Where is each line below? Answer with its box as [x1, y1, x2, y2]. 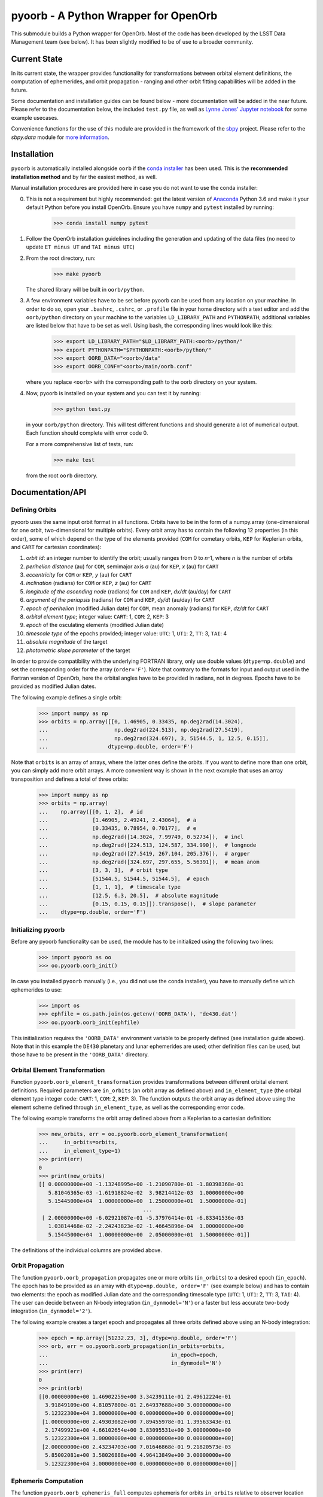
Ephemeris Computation [11, 1477, 84, 1485]
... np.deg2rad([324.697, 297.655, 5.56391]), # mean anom [38, 858, 260, 865]
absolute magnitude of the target [26, 638, 108, 646]
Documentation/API [11, 487, 87, 498]
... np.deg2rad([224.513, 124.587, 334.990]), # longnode [38, 842, 257, 848]
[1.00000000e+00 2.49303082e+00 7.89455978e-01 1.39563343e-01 [42, 1418, 231, 1425]
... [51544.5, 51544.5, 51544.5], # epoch [38, 875, 209, 882]
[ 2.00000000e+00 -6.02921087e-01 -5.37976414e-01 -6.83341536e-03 [42, 1214, 244, 1221]
